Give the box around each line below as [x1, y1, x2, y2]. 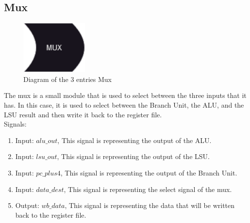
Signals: [4, 119, 27, 129]
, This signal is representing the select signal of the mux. [64, 184, 232, 194]
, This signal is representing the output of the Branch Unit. [60, 167, 237, 177]
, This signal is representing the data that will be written [65, 200, 235, 210]
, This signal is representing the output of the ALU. [57, 135, 212, 145]
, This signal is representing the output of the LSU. [57, 151, 210, 161]
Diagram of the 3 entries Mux [23, 74, 112, 84]
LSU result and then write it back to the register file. [4, 109, 162, 119]
